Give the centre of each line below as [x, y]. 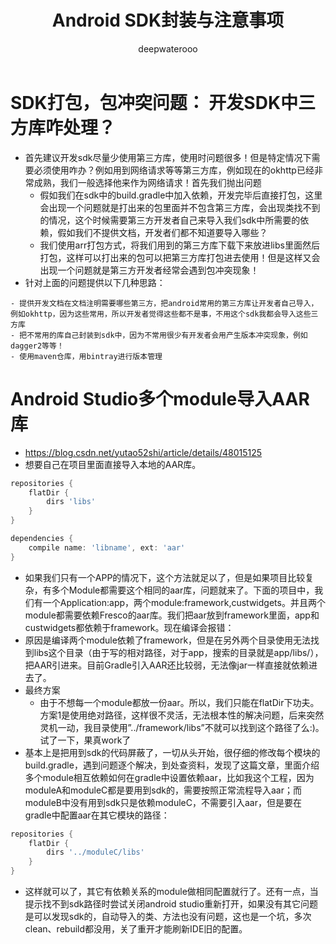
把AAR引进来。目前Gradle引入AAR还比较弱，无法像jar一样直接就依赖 [167, 665]
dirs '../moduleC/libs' [95, 852]
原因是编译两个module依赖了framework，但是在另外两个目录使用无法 [168, 640]
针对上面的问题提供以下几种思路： [95, 282]
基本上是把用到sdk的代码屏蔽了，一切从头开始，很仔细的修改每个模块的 [172, 752]
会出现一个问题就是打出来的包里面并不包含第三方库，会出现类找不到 [180, 207]
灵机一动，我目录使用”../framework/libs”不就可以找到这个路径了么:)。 [182, 727]
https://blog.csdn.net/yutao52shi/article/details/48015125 [143, 452]
